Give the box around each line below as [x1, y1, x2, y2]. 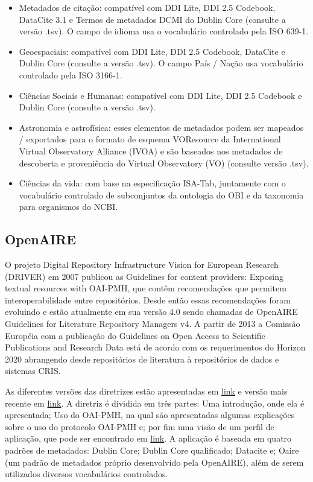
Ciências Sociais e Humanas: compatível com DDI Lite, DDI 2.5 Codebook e [19, 89, 302, 101]
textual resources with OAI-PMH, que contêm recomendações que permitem [5, 282, 286, 294]
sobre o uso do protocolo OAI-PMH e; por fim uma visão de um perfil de [5, 420, 274, 433]
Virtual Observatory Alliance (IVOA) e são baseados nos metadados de [19, 144, 283, 157]
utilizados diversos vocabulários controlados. [5, 468, 168, 480]
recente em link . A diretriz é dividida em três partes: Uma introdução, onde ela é [5, 396, 305, 409]
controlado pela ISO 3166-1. [19, 68, 122, 81]
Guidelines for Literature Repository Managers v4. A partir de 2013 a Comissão [5, 317, 300, 330]
